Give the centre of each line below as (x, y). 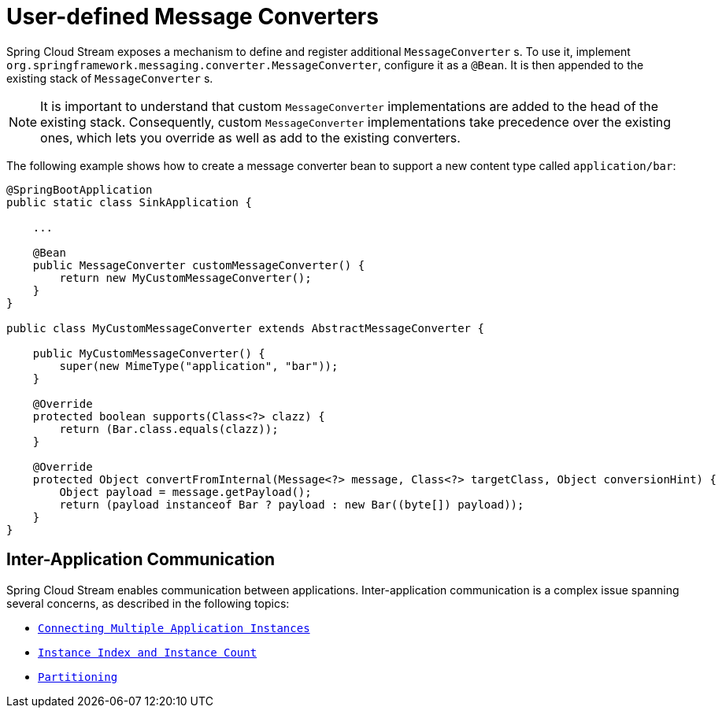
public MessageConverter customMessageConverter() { (199, 265)
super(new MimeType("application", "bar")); (199, 366)
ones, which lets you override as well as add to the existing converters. (250, 137)
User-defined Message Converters (193, 17)
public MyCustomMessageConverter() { (149, 353)
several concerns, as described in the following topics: (148, 603)
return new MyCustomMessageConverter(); (185, 277)
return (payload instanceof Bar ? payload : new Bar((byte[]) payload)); (292, 504)
